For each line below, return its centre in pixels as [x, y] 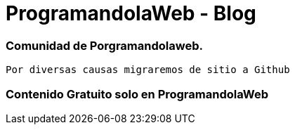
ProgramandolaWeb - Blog [131, 13]
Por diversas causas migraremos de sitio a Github [148, 70]
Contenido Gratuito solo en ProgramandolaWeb [137, 94]
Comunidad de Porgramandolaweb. [104, 45]
